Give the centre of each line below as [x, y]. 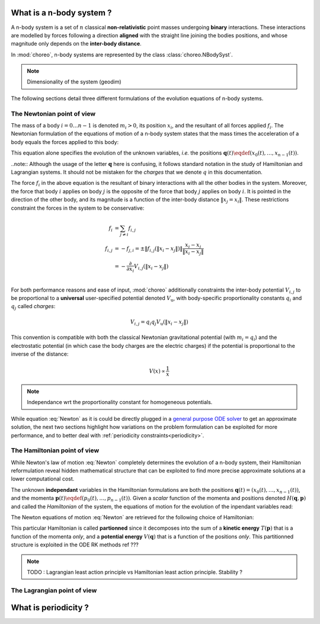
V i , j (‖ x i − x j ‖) [151, 267]
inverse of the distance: [40, 354]
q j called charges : [33, 307]
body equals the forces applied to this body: [65, 142]
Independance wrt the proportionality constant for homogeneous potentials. [120, 402]
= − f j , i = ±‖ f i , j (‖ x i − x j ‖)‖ [149, 249]
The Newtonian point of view [53, 114]
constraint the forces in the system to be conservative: [78, 208]
